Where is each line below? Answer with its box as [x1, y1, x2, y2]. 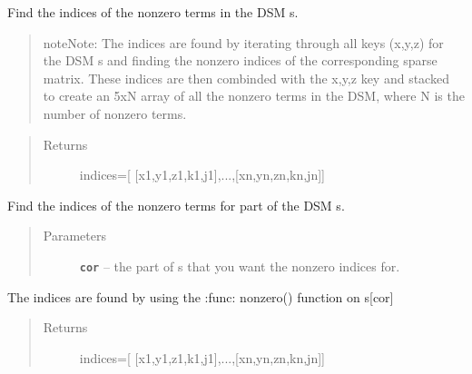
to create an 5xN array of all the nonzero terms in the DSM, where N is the [43, 86, 465, 105]
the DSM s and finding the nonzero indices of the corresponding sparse [43, 51, 438, 70]
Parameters [43, 226, 106, 245]
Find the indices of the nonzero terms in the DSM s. [7, 3, 299, 21]
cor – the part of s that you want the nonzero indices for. [79, 256, 400, 275]
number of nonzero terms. [43, 103, 187, 123]
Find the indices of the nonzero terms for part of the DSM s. [7, 195, 345, 214]
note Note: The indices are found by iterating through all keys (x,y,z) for [43, 33, 444, 52]
